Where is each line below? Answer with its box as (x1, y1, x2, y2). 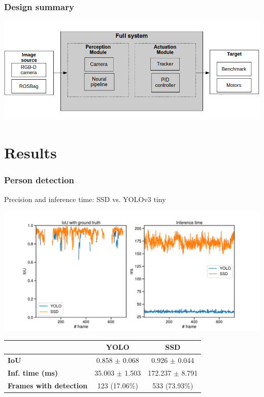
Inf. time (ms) (8, 367, 58, 378)
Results (4, 142, 57, 163)
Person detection (4, 174, 75, 186)
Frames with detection (8, 380, 88, 390)
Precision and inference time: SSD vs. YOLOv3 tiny (4, 193, 166, 204)
